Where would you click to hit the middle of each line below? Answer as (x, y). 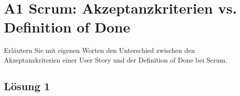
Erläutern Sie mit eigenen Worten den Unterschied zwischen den (100, 50)
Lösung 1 (27, 86)
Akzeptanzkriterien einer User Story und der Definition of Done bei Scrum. (116, 59)
